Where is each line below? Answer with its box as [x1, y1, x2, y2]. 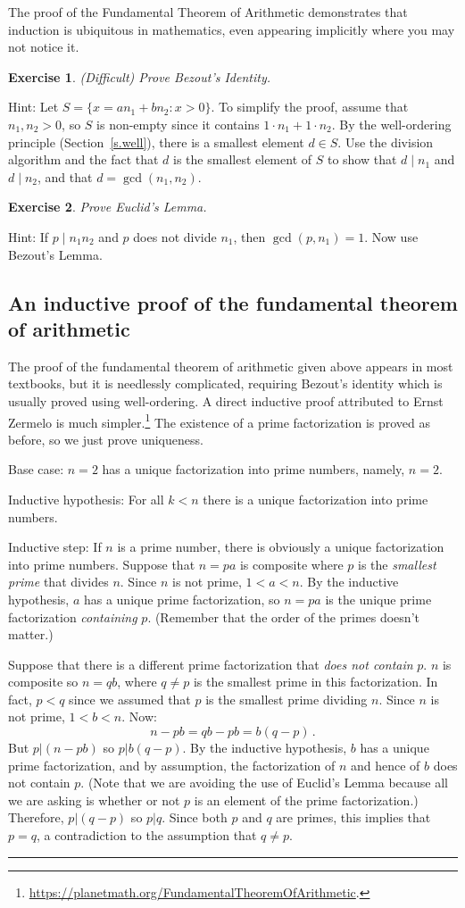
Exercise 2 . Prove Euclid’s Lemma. [8, 197, 207, 216]
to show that [327, 150, 397, 169]
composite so [8, 672, 79, 691]
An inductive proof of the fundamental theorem [8, 288, 458, 316]
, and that [37, 167, 93, 186]
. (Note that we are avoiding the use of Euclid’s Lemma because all [80, 773, 449, 792]
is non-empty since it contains [96, 114, 260, 133]
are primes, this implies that [276, 808, 431, 827]
